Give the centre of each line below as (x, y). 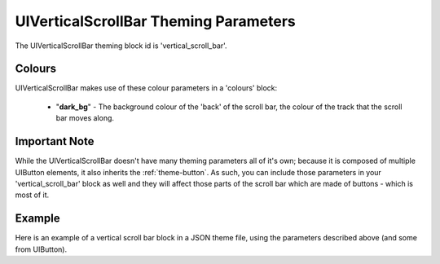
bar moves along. (85, 118)
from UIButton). (41, 249)
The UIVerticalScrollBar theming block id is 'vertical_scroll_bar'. (121, 46)
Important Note (55, 141)
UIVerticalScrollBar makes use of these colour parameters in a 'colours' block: (146, 88)
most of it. (32, 195)
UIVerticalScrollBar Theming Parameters (156, 21)
